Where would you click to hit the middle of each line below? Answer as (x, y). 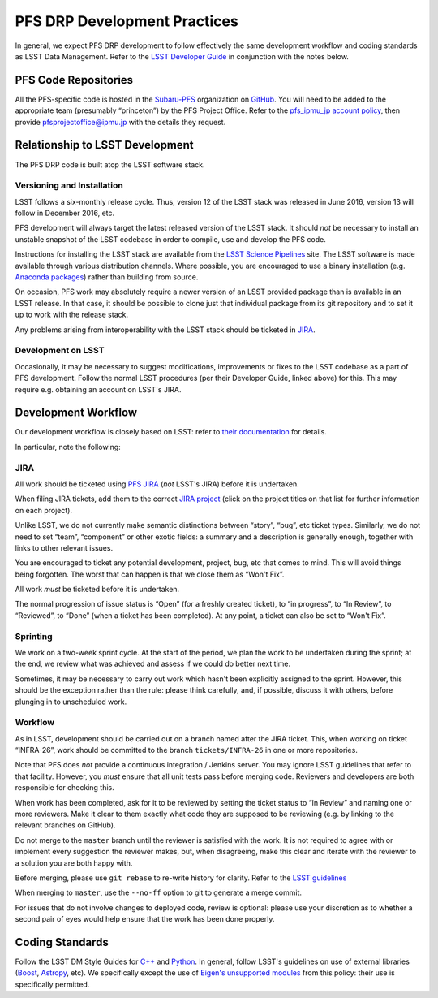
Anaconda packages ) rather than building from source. (107, 277)
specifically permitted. (52, 984)
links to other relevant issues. (64, 547)
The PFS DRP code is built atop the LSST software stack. (110, 164)
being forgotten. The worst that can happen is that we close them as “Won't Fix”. (150, 574)
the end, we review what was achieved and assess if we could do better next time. (153, 664)
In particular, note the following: (68, 447)
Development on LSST (60, 351)
